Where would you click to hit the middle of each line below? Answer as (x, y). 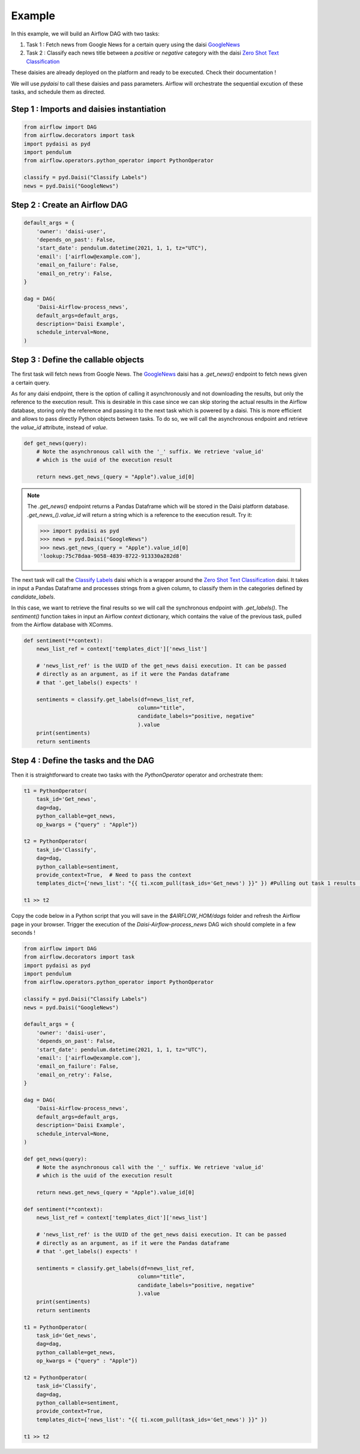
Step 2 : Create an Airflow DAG (70, 205)
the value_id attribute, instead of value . (59, 427)
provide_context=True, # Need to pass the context (114, 875)
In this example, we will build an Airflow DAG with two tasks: (85, 34)
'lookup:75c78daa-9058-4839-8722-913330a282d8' (111, 556)
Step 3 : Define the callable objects (77, 360)
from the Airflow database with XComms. (62, 625)
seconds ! (23, 932)
